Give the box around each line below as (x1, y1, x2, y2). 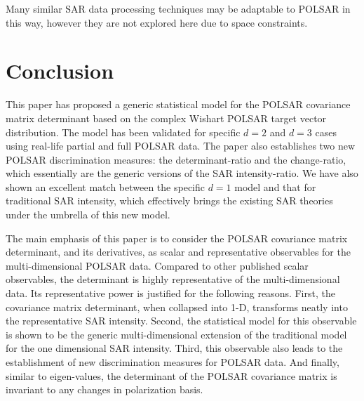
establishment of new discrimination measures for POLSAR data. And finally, (6, 355, 339, 369)
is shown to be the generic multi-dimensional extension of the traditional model (6, 327, 347, 341)
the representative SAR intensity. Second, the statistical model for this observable (6, 313, 357, 328)
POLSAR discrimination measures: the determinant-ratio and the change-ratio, (6, 152, 346, 166)
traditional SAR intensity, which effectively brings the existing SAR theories (6, 193, 333, 208)
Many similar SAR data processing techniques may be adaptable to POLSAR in (6, 1, 351, 15)
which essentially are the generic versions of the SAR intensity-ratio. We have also (6, 166, 358, 180)
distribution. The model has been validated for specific (6, 124, 241, 139)
